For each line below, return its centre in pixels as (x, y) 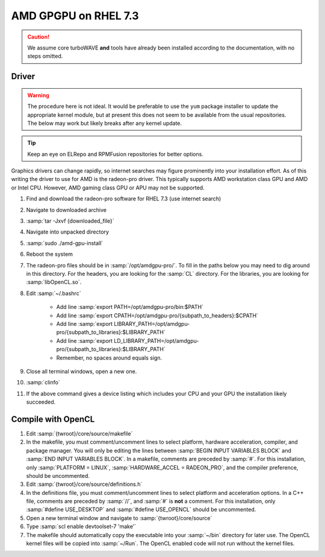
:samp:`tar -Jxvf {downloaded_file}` (70, 221)
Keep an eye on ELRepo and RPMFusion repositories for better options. (116, 154)
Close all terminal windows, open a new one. (82, 371)
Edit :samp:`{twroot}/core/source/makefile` (79, 433)
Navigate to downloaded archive (67, 210)
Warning (38, 95)
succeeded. (41, 402)
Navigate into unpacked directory (68, 232)
